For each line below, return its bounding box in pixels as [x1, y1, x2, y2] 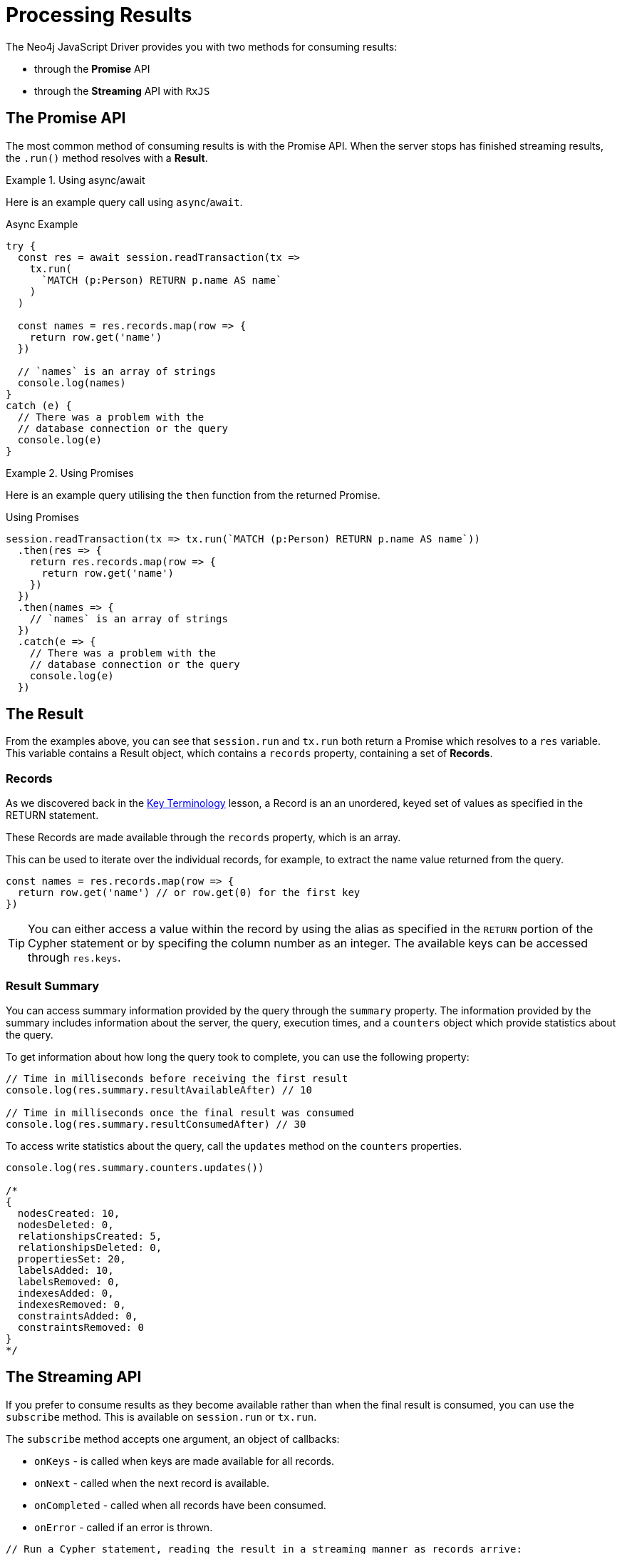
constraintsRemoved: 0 [17, 1321, 144, 1333]
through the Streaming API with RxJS [34, 84, 210, 97]
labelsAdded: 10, [17, 1264, 114, 1276]
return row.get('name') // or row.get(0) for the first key [17, 887, 361, 899]
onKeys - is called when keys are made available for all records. [34, 1454, 335, 1467]
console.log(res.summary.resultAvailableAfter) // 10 [6, 1084, 312, 1096]
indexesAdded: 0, [17, 1287, 114, 1299]
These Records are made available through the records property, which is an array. [6, 831, 401, 844]
